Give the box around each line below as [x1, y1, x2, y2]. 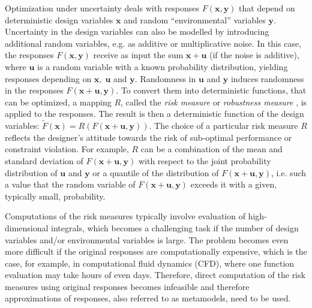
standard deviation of [5, 154, 83, 167]
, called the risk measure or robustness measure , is [121, 95, 307, 108]
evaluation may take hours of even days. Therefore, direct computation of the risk [5, 268, 305, 281]
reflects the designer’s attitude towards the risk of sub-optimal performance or [5, 131, 292, 143]
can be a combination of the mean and [140, 143, 283, 155]
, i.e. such [271, 166, 307, 179]
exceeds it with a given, [190, 178, 277, 191]
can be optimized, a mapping [5, 95, 112, 108]
